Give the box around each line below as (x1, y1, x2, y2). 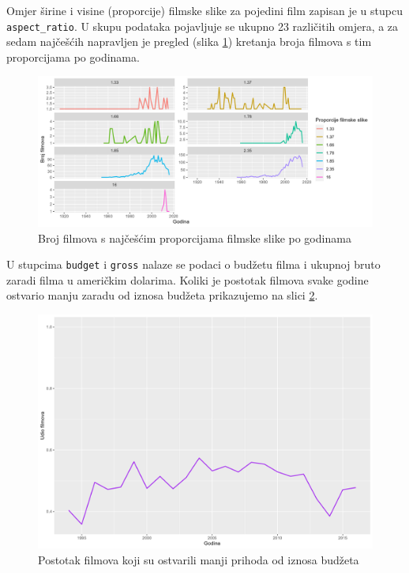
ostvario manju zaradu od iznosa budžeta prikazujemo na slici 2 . (6, 287, 318, 303)
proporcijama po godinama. (6, 48, 140, 65)
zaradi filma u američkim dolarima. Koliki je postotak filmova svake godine (6, 271, 369, 288)
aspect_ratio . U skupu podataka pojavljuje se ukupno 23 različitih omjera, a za (6, 17, 399, 34)
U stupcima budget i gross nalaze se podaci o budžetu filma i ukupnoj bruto (6, 256, 381, 273)
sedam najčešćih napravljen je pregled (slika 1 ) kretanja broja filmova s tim (6, 33, 372, 50)
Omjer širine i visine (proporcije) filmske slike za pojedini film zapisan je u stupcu (6, 2, 403, 18)
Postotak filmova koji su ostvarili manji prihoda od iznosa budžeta (38, 552, 359, 567)
